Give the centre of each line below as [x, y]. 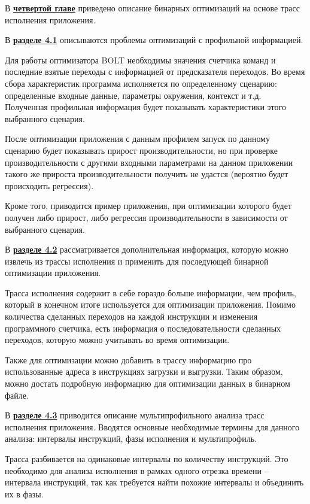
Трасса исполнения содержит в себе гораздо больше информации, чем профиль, [151, 292]
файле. [17, 395]
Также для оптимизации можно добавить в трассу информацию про [128, 359]
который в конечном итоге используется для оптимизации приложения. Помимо [150, 304]
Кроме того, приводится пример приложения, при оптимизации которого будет [148, 206]
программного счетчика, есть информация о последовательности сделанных [143, 328]
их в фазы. [24, 494]
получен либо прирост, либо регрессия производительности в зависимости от [146, 217]
